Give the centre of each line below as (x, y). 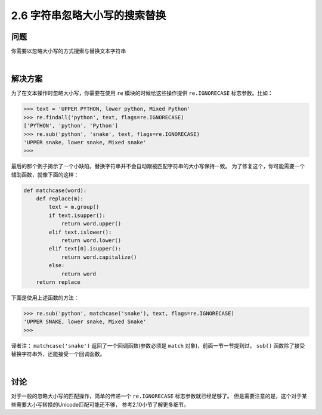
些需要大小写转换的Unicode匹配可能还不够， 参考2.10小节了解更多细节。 (100, 404)
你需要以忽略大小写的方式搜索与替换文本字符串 (69, 51)
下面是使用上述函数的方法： (45, 298)
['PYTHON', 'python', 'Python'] (71, 126)
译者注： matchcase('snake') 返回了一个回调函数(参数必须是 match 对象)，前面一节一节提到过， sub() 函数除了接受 (158, 345)
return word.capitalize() (99, 257)
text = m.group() (74, 207)
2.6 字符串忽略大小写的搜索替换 (89, 16)
